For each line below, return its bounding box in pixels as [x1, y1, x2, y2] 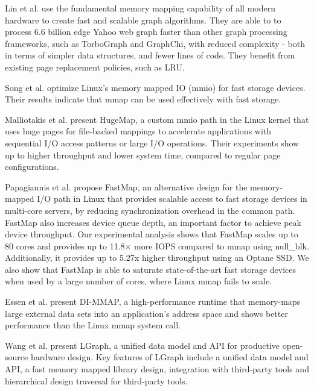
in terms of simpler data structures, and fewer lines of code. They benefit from [5, 49, 295, 61]
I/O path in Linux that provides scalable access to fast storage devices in [37, 192, 307, 205]
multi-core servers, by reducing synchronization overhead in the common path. [5, 204, 295, 216]
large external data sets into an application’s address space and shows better [5, 307, 288, 319]
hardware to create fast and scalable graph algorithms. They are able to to [5, 13, 281, 26]
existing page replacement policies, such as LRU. [5, 60, 185, 73]
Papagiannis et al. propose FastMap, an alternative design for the [5, 180, 248, 193]
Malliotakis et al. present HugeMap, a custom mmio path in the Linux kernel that [5, 113, 309, 125]
